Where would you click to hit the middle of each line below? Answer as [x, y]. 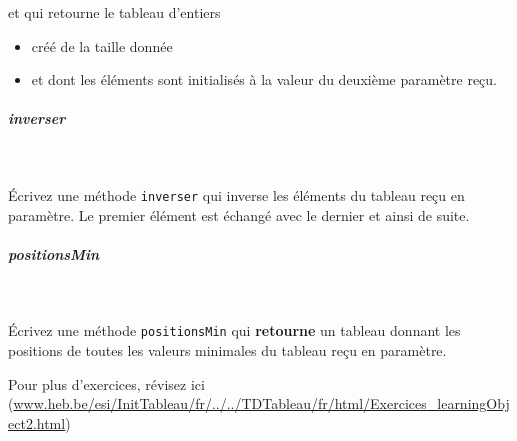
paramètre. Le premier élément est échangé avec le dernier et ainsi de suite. [239, 214]
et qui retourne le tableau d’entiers [114, 12]
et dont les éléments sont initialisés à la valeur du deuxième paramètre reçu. [264, 79]
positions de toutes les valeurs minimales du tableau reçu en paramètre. [227, 350]
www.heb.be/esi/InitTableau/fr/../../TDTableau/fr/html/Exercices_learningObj [261, 403]
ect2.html [37, 422]
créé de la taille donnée [102, 45]
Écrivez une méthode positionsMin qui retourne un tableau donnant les [234, 330]
